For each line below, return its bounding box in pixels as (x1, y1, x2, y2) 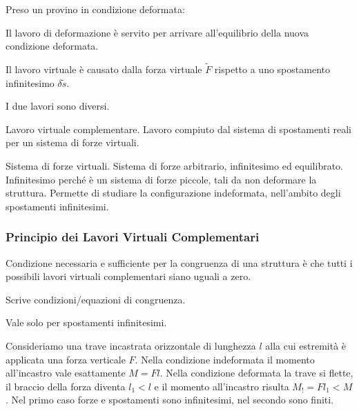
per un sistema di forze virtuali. (6, 135, 139, 150)
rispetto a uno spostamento (214, 62, 330, 76)
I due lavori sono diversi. (6, 99, 110, 113)
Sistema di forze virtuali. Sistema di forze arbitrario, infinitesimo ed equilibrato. (6, 158, 344, 172)
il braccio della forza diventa (6, 379, 126, 393)
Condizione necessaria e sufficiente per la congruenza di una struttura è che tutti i (6, 255, 353, 270)
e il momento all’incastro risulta (154, 379, 289, 393)
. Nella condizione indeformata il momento (135, 352, 315, 366)
